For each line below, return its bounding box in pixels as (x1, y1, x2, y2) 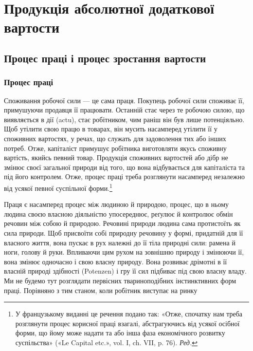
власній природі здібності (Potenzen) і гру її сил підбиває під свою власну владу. (4, 266, 247, 276)
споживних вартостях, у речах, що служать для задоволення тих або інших (4, 133, 226, 143)
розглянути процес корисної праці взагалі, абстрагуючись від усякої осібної (15, 318, 240, 328)
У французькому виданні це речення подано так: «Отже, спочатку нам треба (15, 309, 243, 319)
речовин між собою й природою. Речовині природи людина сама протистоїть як (4, 218, 241, 228)
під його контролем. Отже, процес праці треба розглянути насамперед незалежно (4, 171, 245, 182)
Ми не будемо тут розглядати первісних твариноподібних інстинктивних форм (4, 275, 236, 285)
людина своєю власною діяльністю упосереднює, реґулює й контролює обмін (4, 208, 233, 219)
